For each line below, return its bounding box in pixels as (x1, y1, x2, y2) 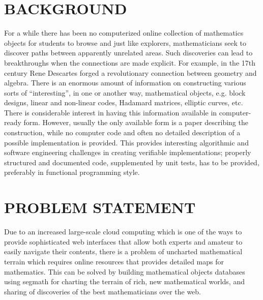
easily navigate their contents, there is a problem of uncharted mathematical (4, 246, 243, 257)
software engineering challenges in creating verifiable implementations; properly (4, 147, 251, 158)
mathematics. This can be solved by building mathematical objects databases (4, 266, 245, 277)
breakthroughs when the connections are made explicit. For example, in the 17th (4, 57, 256, 68)
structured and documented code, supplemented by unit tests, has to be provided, (4, 157, 259, 167)
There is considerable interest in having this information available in (4, 107, 217, 117)
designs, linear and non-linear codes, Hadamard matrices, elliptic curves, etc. (4, 97, 243, 108)
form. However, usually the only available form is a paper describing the (23, 117, 248, 128)
